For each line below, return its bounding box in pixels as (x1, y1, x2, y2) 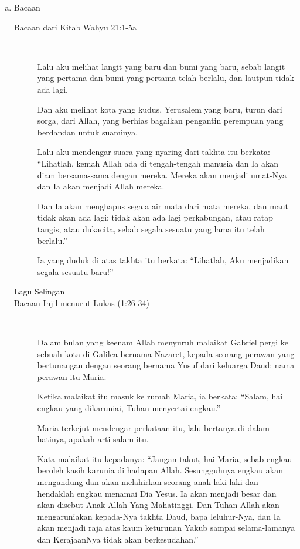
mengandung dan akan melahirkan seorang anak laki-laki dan (37, 476, 258, 487)
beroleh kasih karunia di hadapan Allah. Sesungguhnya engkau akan (37, 464, 283, 476)
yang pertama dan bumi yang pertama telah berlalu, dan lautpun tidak (37, 72, 294, 84)
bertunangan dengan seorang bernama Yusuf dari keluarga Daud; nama (37, 359, 295, 371)
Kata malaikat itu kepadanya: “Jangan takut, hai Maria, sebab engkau (37, 452, 292, 465)
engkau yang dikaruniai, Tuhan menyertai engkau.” (37, 402, 221, 414)
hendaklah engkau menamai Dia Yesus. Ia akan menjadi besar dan (37, 487, 277, 499)
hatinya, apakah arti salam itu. (37, 433, 149, 445)
